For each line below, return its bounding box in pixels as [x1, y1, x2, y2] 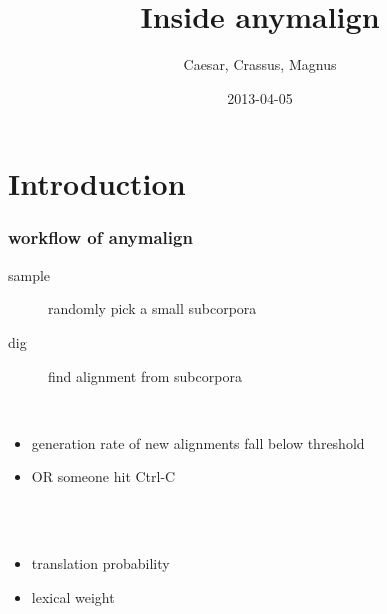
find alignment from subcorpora [48, 365, 242, 386]
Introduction [8, 163, 186, 204]
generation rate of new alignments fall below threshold [31, 432, 365, 453]
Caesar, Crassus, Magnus [183, 54, 337, 75]
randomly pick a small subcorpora [48, 298, 257, 319]
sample [8, 264, 51, 285]
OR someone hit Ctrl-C [31, 466, 176, 487]
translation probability [31, 553, 170, 574]
